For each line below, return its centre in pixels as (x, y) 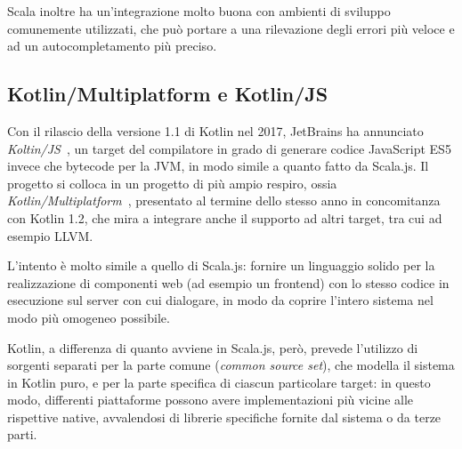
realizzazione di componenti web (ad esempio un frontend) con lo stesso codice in (228, 282)
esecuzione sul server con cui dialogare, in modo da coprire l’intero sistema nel (220, 300)
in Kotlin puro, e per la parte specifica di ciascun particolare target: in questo (219, 382)
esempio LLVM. (50, 235)
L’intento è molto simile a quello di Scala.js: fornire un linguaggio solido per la (221, 265)
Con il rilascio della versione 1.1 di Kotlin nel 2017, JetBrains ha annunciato (215, 130)
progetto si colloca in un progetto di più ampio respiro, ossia (172, 183)
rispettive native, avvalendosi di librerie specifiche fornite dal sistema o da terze (224, 417)
